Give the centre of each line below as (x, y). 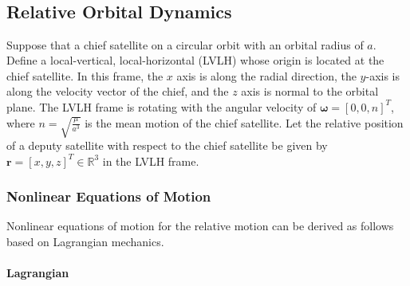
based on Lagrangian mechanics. (85, 241)
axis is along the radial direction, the (266, 75)
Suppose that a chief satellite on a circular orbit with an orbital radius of (185, 44)
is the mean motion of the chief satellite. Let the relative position (244, 122)
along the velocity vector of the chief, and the (118, 91)
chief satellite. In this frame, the (85, 75)
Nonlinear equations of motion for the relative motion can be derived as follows (200, 226)
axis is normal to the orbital (310, 91)
